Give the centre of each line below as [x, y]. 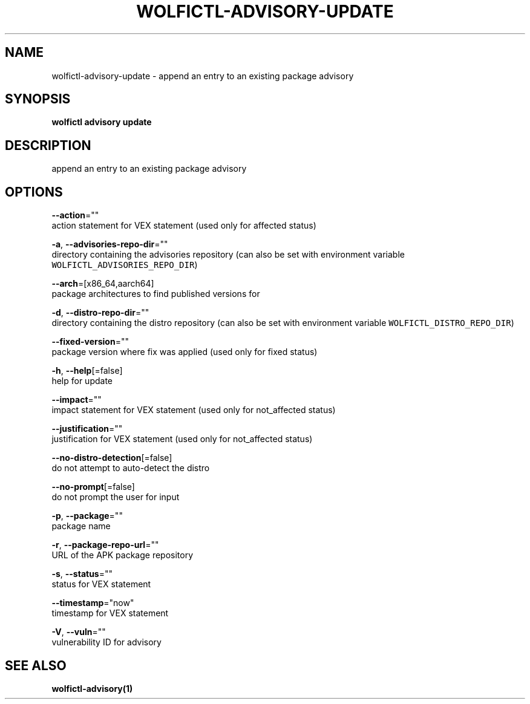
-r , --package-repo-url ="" [105, 545]
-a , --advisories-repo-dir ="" [110, 244]
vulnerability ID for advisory [106, 642]
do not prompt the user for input [116, 497]
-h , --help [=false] [87, 371]
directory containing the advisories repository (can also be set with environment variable [228, 255]
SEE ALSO [36, 665]
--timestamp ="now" [93, 603]
